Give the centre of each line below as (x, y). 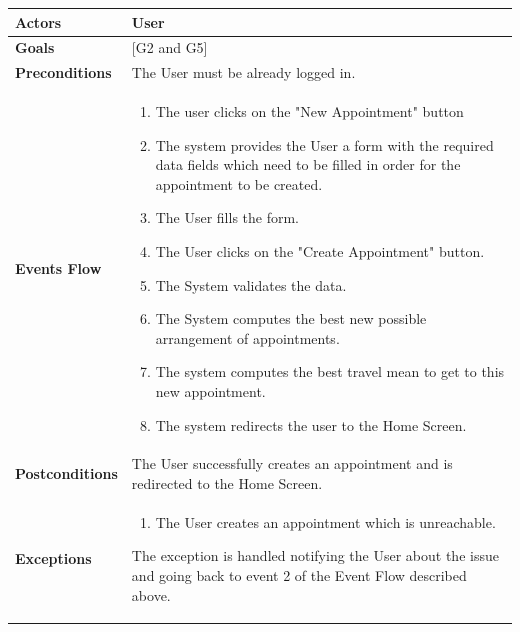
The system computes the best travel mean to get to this (330, 371)
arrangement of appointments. (247, 337)
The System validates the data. (251, 284)
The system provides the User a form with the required (324, 144)
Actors (38, 21)
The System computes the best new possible (291, 318)
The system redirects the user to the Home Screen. (311, 424)
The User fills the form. (227, 217)
